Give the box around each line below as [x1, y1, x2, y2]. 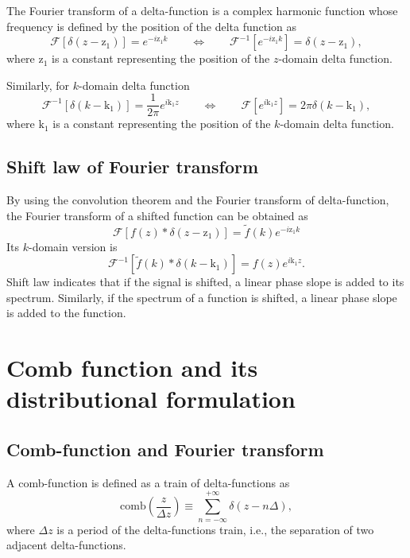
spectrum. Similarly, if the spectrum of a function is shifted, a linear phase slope [6, 289, 397, 305]
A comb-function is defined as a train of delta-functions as [6, 474, 290, 490]
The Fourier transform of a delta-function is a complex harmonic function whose [6, 2, 398, 18]
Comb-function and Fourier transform [6, 436, 324, 461]
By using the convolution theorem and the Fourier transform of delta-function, [6, 192, 389, 208]
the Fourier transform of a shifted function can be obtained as [6, 207, 308, 223]
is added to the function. [6, 304, 126, 321]
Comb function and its [6, 351, 258, 384]
